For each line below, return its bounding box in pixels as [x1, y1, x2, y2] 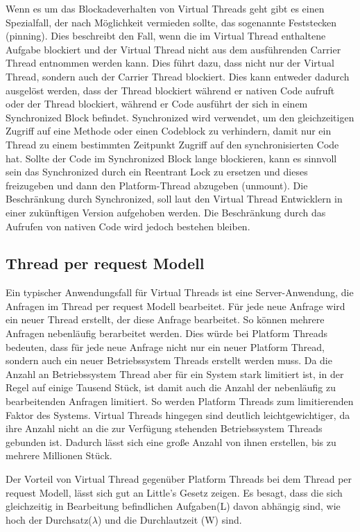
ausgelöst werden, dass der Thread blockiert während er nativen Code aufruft [6, 83, 335, 97]
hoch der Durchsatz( [6, 512, 92, 526]
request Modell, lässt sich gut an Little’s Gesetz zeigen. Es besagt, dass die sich [6, 485, 343, 499]
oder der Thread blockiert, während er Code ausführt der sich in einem [6, 96, 308, 111]
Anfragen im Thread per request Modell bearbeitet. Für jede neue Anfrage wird [6, 298, 345, 313]
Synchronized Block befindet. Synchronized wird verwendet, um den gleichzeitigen [6, 110, 354, 124]
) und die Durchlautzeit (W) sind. [97, 512, 242, 526]
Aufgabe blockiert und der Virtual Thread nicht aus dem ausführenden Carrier [6, 42, 341, 56]
